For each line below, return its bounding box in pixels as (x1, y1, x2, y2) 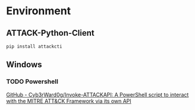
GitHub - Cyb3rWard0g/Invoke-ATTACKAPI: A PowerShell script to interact (6, 91, 189, 98)
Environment (6, 4, 71, 18)
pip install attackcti (6, 43, 62, 49)
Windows (6, 59, 42, 70)
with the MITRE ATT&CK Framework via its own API (6, 97, 132, 105)
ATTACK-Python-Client (6, 28, 95, 38)
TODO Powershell (6, 77, 58, 86)
